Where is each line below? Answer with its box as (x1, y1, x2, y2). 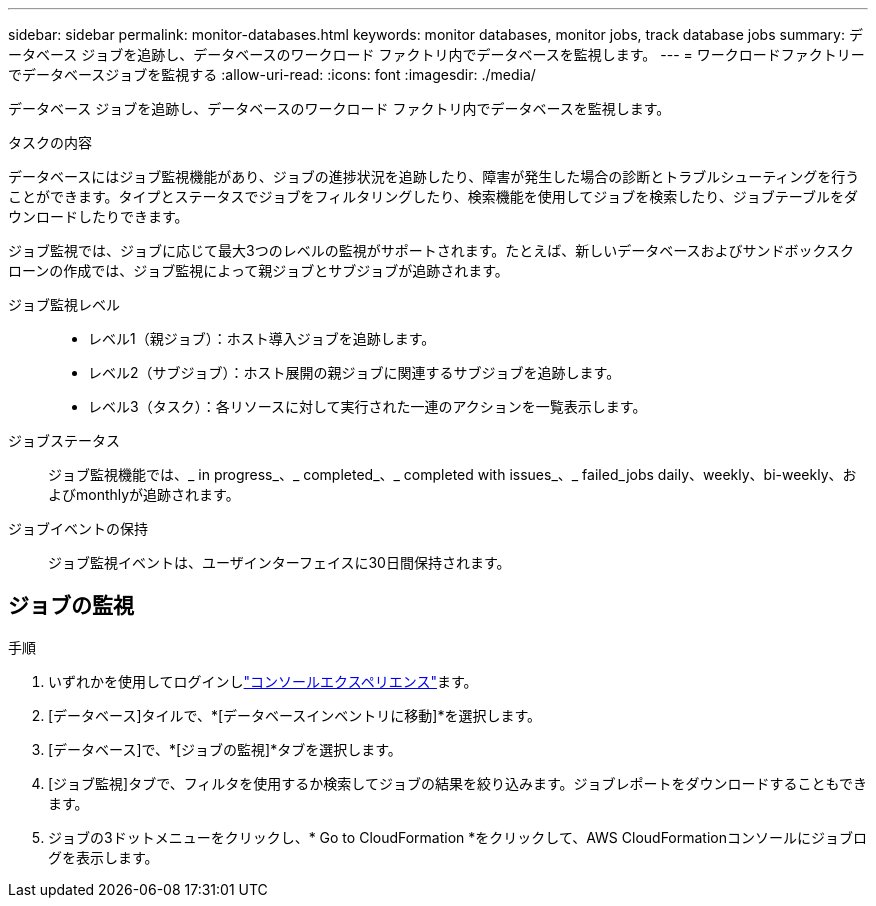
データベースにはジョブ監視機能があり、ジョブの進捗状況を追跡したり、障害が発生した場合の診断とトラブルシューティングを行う (8, 168, 860, 185)
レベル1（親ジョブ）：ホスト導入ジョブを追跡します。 (88, 330, 436, 347)
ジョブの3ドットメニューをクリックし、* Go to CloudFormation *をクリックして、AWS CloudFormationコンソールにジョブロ (48, 828, 867, 846)
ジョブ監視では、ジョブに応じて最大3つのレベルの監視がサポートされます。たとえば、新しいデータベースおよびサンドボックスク (8, 242, 855, 259)
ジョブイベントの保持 (8, 520, 148, 537)
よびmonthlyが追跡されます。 (48, 486, 240, 503)
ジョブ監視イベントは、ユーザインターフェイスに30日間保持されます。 (48, 554, 511, 571)
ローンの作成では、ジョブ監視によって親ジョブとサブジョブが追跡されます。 (8, 262, 509, 279)
